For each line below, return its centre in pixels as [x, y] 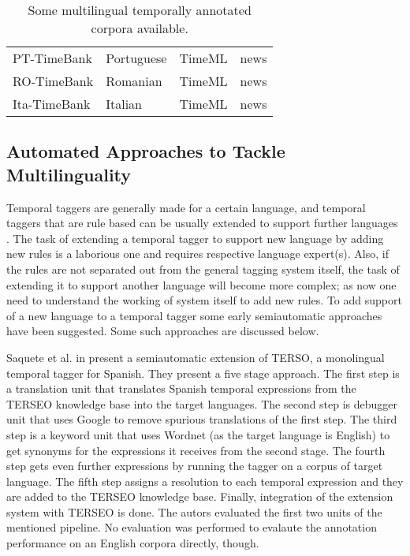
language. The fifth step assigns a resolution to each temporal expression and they [205, 481]
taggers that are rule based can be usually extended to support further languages [202, 223]
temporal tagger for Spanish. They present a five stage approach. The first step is [203, 373]
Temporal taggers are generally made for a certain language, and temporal [186, 207]
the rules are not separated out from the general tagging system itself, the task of [203, 269]
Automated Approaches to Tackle [146, 151]
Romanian [134, 81]
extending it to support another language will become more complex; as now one [201, 284]
